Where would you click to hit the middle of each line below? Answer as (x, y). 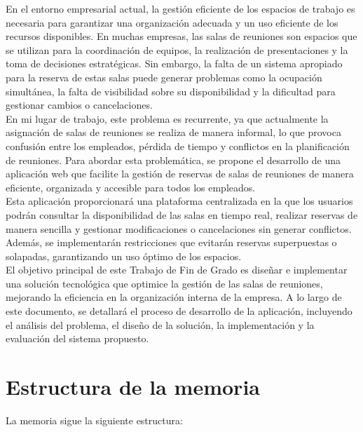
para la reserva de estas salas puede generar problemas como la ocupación (164, 77)
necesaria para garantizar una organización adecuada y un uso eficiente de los (172, 22)
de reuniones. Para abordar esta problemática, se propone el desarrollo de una (173, 160)
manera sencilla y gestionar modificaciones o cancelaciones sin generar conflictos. (179, 228)
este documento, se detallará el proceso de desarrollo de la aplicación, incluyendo (179, 311)
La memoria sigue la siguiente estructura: (94, 420)
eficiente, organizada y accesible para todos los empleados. (131, 187)
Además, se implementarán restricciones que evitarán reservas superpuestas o (171, 242)
